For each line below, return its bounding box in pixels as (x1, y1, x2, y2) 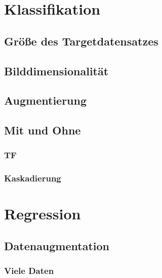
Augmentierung (4, 92, 87, 108)
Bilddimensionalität (4, 63, 109, 78)
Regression (4, 203, 81, 224)
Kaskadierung (4, 172, 61, 184)
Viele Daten (4, 264, 54, 277)
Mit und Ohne (4, 122, 81, 138)
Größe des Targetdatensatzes (4, 33, 158, 49)
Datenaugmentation (4, 238, 110, 253)
